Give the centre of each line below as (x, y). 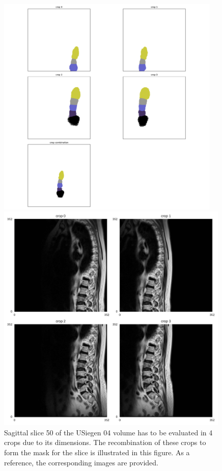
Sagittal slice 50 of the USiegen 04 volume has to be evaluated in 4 (108, 432)
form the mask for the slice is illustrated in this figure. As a (97, 452)
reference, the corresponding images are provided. (81, 462)
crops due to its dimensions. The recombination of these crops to (105, 442)
